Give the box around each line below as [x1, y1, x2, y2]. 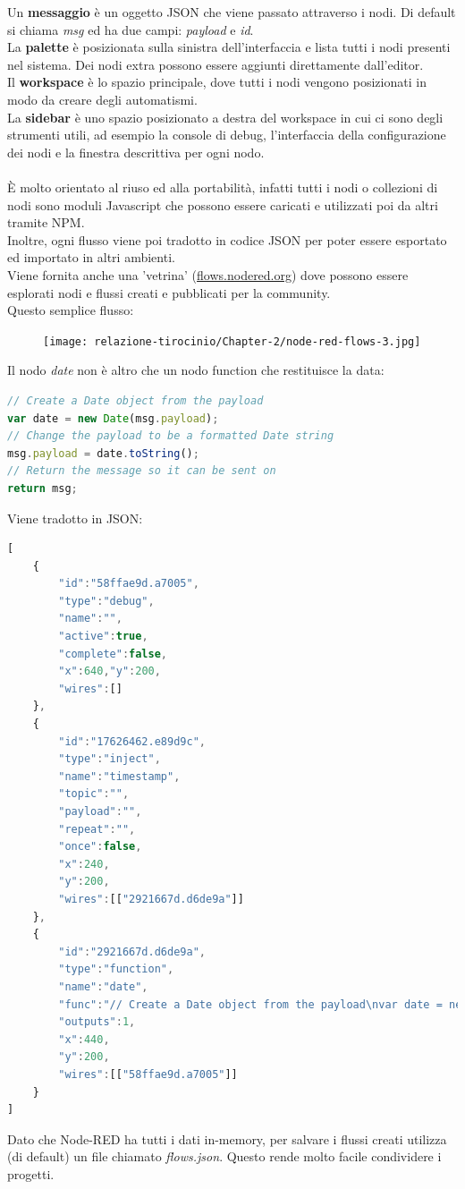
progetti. [7, 1164, 55, 1183]
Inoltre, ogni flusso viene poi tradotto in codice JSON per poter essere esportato [7, 230, 447, 249]
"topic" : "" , [58, 787, 130, 801]
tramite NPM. [7, 213, 85, 232]
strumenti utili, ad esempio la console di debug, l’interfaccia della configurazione [7, 125, 446, 144]
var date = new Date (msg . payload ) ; [7, 412, 219, 425]
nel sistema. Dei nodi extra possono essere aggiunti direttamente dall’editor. [7, 55, 424, 73]
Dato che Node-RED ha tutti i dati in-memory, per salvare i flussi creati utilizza [7, 1129, 447, 1148]
